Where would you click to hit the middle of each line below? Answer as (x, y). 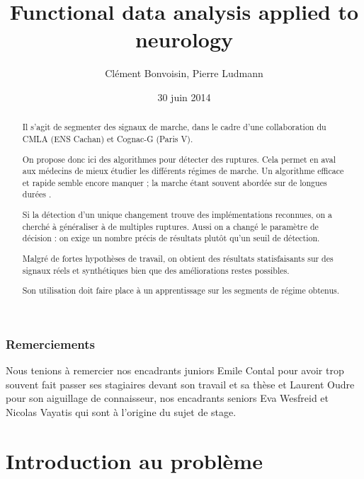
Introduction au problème (134, 460)
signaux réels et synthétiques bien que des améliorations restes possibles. (156, 270)
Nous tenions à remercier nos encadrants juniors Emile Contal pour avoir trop (175, 370)
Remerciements (50, 344)
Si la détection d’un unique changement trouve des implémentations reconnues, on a (177, 215)
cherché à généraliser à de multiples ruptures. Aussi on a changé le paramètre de (170, 226)
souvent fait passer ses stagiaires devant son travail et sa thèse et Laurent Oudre (180, 384)
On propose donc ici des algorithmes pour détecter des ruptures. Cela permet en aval (179, 159)
